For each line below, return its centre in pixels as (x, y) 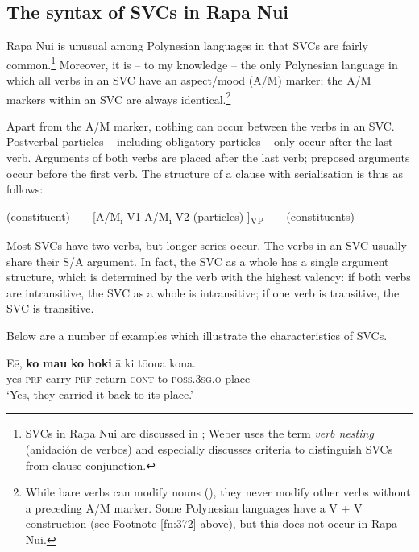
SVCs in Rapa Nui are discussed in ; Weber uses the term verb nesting (199, 433)
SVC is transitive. (50, 308)
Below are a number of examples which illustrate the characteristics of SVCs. (197, 335)
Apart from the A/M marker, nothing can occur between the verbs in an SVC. (201, 125)
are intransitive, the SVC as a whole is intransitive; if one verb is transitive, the (203, 292)
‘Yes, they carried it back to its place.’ (100, 394)
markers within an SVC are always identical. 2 (119, 98)
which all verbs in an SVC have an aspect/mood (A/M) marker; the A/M (189, 80)
